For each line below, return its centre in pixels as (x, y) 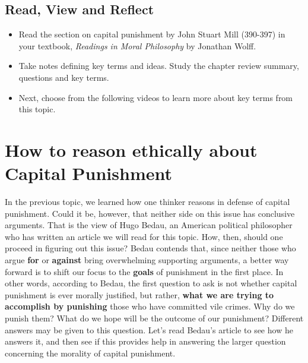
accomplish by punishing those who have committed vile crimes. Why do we (150, 306)
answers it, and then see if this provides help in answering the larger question (145, 341)
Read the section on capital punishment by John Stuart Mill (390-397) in (152, 34)
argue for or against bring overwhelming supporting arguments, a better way (147, 260)
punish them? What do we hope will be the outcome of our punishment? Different (154, 318)
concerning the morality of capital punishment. (90, 353)
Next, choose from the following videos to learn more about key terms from (156, 97)
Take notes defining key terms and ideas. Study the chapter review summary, (159, 66)
